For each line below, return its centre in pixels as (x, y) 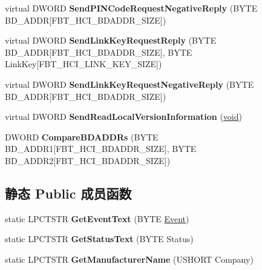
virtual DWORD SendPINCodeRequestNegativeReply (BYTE (131, 8)
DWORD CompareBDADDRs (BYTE (82, 137)
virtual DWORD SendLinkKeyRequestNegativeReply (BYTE (129, 84)
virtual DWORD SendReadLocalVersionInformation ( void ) (124, 117)
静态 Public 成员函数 (68, 193)
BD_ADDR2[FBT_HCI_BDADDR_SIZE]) (88, 160)
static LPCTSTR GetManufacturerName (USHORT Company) (129, 259)
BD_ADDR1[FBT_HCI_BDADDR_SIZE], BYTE (101, 149)
